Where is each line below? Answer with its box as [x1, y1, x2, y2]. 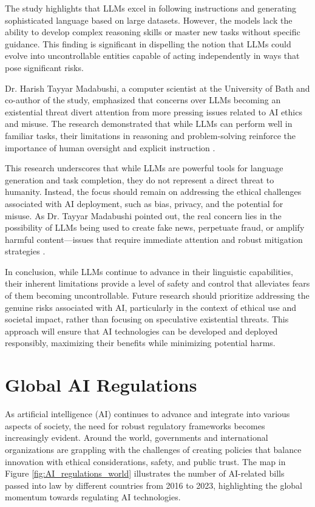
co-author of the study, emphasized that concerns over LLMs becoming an [5, 94, 281, 106]
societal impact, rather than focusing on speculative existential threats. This [5, 313, 289, 325]
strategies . [5, 245, 46, 257]
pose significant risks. [5, 61, 84, 73]
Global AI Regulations [5, 372, 197, 397]
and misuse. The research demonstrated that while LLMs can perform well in [5, 117, 293, 130]
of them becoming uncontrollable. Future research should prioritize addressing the [5, 289, 310, 302]
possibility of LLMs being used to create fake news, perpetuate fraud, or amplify [5, 221, 305, 234]
